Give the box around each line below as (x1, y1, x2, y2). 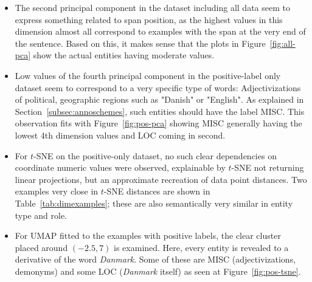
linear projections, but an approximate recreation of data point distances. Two (15, 173, 307, 185)
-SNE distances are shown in (103, 185, 210, 198)
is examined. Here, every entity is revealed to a (114, 241, 289, 253)
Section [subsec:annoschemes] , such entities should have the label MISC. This (15, 105, 305, 117)
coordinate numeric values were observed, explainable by (15, 161, 226, 174)
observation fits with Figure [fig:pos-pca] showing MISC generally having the (15, 117, 302, 129)
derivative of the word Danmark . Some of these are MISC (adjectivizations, (15, 253, 296, 266)
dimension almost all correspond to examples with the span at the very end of (15, 25, 306, 38)
